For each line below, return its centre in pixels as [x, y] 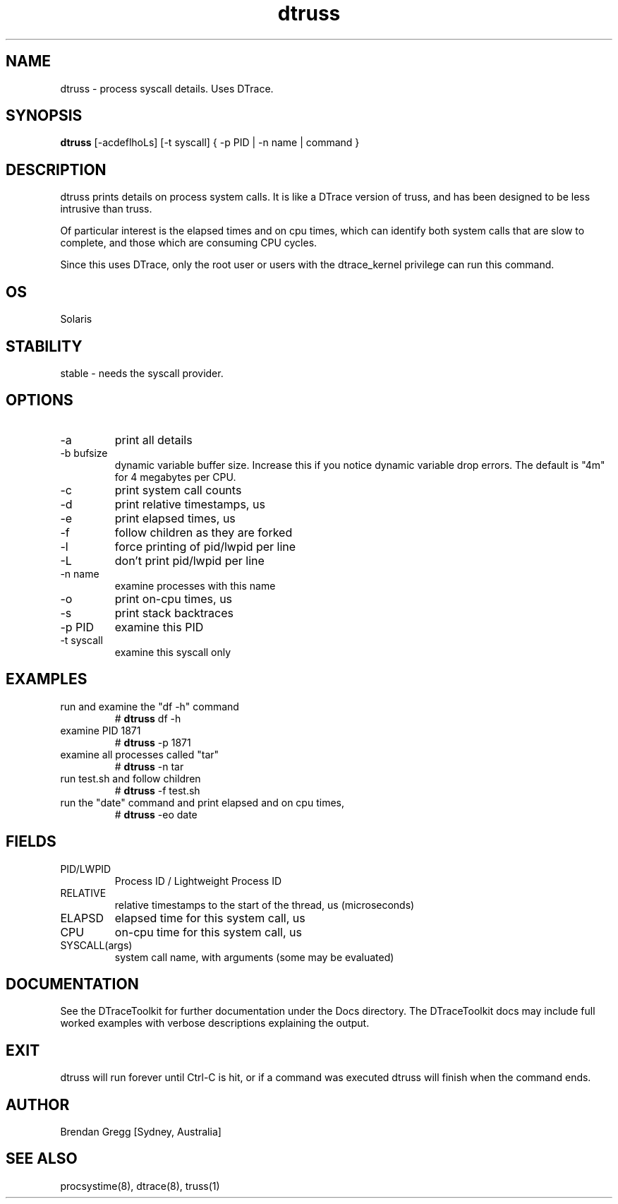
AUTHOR [38, 1104]
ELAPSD [82, 918]
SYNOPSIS [44, 116]
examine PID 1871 [101, 730]
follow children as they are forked [204, 532]
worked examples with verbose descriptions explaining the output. [215, 1023]
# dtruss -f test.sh [157, 790]
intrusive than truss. [106, 209]
